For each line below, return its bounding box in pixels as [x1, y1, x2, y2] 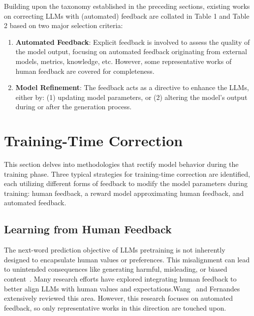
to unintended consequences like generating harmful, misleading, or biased [4, 264, 227, 274]
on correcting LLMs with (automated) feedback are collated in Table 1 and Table [4, 10, 250, 21]
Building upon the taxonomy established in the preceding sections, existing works [4, 1, 250, 11]
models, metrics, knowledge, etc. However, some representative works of [15, 56, 232, 66]
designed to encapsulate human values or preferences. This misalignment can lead [4, 254, 250, 264]
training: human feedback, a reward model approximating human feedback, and [4, 188, 244, 198]
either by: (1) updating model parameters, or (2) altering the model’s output [15, 92, 248, 102]
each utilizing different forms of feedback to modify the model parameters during [4, 178, 248, 189]
